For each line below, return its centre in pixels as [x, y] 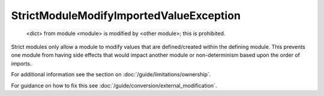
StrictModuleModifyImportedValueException [126, 16]
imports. [21, 63]
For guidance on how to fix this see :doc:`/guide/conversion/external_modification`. [114, 85]
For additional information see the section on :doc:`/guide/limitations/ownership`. [111, 75]
